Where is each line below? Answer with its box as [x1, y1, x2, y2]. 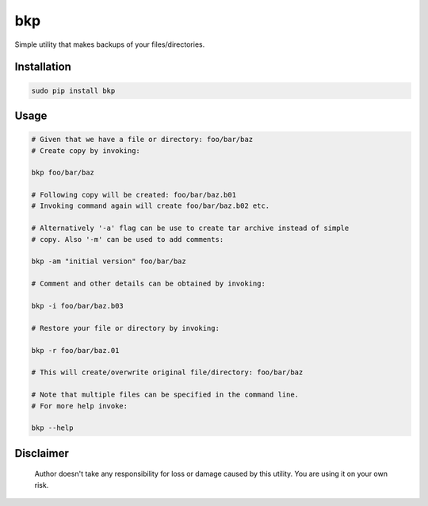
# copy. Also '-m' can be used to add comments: [31, 235, 224, 243]
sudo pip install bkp [31, 86, 116, 95]
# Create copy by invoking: [31, 146, 140, 155]
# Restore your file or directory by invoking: [31, 324, 220, 332]
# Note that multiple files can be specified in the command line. [31, 390, 300, 400]
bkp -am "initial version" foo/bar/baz [31, 257, 186, 266]
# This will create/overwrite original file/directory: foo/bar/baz [31, 368, 304, 377]
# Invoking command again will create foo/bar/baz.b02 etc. [31, 201, 270, 210]
